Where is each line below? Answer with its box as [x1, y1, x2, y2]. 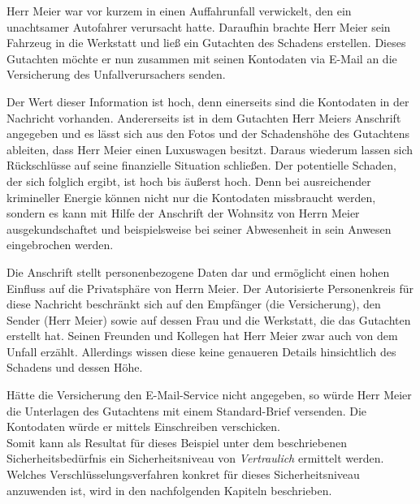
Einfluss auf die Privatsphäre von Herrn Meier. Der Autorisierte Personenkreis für [6, 279, 414, 296]
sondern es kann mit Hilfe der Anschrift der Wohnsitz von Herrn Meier [6, 205, 360, 222]
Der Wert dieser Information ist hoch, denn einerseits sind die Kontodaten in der [6, 93, 409, 110]
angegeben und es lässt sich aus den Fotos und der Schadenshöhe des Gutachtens [6, 125, 410, 142]
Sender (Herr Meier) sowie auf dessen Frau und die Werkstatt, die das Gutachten [6, 311, 411, 328]
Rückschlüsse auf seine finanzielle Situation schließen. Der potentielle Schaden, [6, 157, 396, 174]
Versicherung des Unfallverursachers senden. [6, 66, 226, 83]
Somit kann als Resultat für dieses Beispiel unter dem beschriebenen [6, 433, 348, 450]
